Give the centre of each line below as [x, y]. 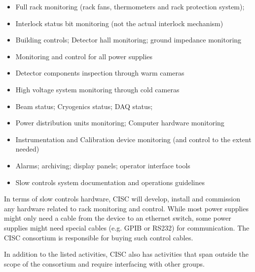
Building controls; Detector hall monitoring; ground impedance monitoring [128, 40]
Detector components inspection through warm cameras [100, 73]
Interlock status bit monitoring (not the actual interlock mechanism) [119, 23]
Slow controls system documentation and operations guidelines [110, 182]
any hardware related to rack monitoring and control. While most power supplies [126, 208]
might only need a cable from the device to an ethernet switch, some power [118, 218]
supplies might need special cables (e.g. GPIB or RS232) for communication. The [127, 227]
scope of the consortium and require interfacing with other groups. [104, 263]
